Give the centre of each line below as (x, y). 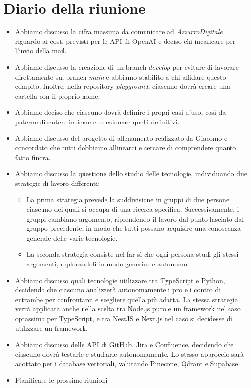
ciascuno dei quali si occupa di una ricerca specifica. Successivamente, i (133, 209)
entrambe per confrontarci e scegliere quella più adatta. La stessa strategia (126, 299)
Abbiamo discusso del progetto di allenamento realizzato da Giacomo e (121, 138)
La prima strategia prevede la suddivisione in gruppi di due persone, (129, 199)
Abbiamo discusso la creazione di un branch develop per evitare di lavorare (127, 67)
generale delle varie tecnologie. (72, 237)
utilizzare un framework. (51, 328)
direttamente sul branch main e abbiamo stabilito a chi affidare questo (120, 76)
